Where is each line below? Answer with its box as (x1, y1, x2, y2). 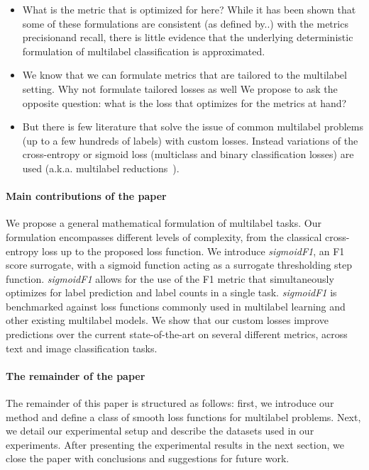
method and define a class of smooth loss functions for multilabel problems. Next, (6, 409, 361, 424)
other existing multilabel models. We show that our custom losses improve (6, 313, 329, 328)
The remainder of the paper (6, 368, 145, 383)
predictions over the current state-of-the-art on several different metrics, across (6, 327, 348, 342)
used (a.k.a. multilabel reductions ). (22, 160, 180, 175)
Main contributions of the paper (6, 189, 167, 203)
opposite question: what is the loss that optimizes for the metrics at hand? (22, 95, 347, 110)
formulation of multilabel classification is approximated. (22, 43, 265, 58)
